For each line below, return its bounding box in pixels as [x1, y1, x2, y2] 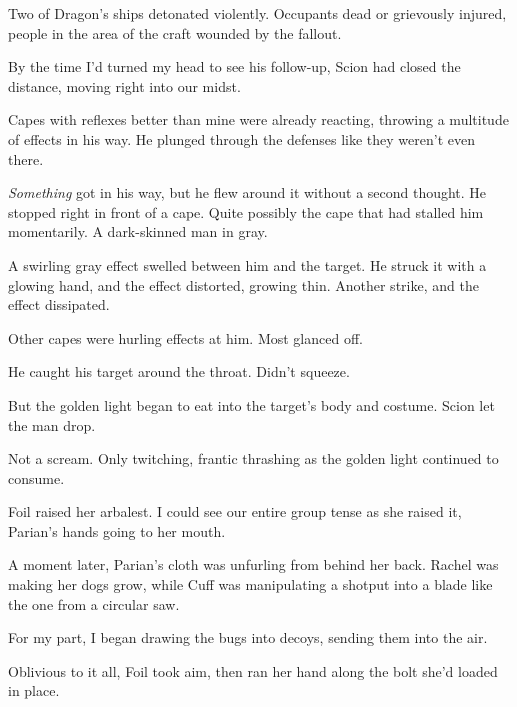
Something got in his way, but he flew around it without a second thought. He [8, 182, 487, 203]
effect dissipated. [8, 294, 110, 315]
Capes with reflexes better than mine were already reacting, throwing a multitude [8, 109, 509, 130]
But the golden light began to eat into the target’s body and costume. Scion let [8, 394, 495, 415]
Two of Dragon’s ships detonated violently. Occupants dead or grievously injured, [8, 3, 507, 23]
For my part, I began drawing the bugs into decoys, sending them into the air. [8, 627, 488, 648]
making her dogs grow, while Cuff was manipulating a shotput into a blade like [8, 574, 493, 595]
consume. [8, 467, 65, 488]
